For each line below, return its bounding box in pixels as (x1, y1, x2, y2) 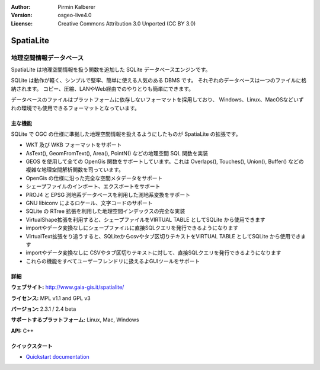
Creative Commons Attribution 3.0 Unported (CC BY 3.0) (57, 20, 196, 27)
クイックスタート (11, 342, 53, 349)
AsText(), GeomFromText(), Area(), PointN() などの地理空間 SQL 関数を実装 (25, 149, 209, 157)
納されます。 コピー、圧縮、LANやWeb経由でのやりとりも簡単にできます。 (11, 85, 194, 92)
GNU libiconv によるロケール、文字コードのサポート (25, 199, 153, 207)
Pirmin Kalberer (57, 4, 96, 10)
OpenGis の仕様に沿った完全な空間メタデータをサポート (25, 174, 163, 181)
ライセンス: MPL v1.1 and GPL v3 (11, 294, 91, 302)
